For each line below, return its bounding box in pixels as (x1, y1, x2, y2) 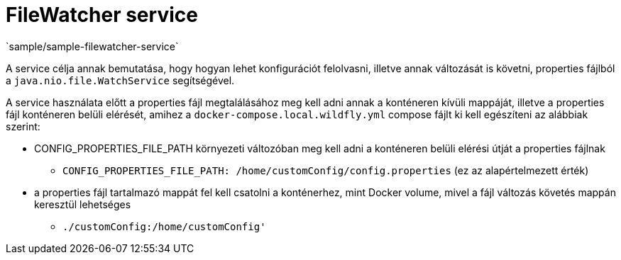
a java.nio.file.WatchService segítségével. (6, 74, 235, 86)
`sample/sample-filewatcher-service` (6, 40, 179, 52)
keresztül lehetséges (34, 198, 131, 210)
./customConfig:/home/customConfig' (62, 220, 266, 232)
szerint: (6, 120, 40, 132)
